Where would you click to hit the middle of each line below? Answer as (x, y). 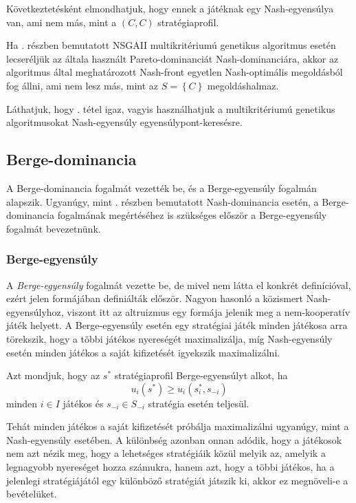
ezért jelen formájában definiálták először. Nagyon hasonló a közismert (155, 298)
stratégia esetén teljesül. (199, 403)
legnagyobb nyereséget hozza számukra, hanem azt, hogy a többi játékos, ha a (170, 467)
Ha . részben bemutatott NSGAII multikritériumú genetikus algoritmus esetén (171, 45)
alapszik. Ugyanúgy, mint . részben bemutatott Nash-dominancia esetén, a (163, 201)
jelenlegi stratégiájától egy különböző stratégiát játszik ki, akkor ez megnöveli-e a (177, 480)
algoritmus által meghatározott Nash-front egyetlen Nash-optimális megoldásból (175, 72)
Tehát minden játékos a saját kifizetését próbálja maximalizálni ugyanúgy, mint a (178, 426)
